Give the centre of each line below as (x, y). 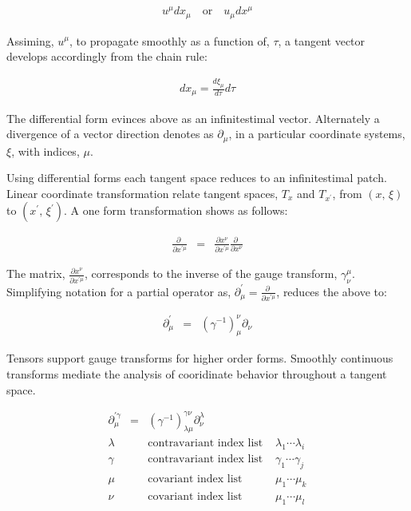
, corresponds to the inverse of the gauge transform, (211, 273)
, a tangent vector (322, 40)
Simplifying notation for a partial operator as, (119, 291)
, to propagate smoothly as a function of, (170, 40)
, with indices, (45, 151)
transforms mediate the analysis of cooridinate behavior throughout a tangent (197, 373)
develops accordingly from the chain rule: (107, 56)
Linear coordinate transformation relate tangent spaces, (142, 193)
